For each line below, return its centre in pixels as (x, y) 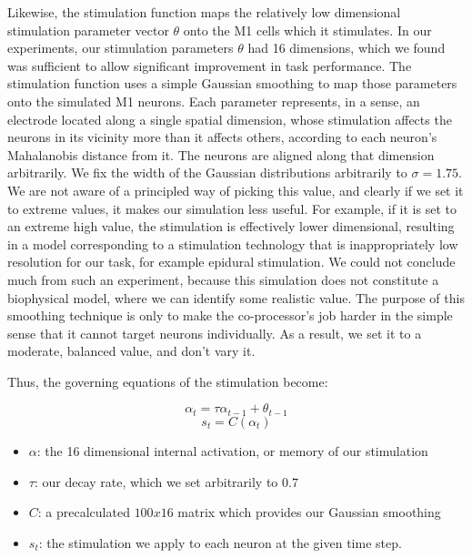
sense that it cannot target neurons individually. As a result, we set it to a (215, 333)
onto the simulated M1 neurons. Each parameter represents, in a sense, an (214, 101)
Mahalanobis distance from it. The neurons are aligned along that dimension (221, 154)
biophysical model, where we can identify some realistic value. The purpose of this (236, 297)
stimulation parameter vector (88, 30)
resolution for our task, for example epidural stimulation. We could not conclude (231, 262)
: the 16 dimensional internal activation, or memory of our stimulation (232, 450)
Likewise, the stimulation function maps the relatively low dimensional (204, 12)
